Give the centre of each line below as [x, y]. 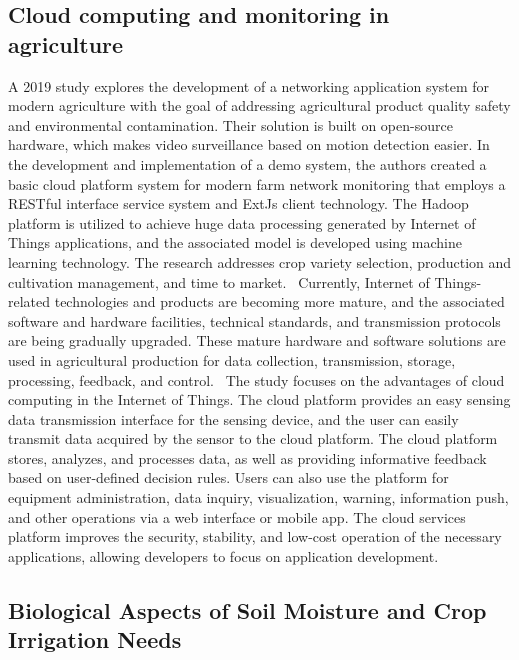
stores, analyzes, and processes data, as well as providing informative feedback [247, 457]
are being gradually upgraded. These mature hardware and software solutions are [257, 340]
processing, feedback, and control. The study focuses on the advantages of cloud [256, 379]
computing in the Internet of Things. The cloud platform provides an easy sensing [259, 399]
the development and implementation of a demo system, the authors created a [247, 163]
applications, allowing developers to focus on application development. [223, 555]
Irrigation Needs [95, 639]
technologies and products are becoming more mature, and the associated [279, 301]
